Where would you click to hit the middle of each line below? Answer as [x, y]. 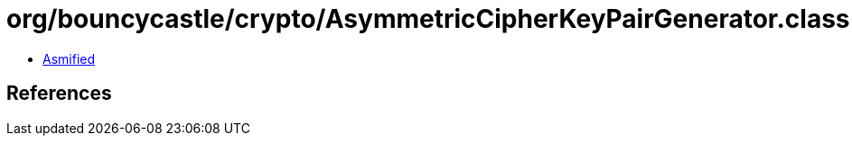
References [59, 94]
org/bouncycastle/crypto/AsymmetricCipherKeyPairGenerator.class [428, 19]
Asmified [69, 58]
